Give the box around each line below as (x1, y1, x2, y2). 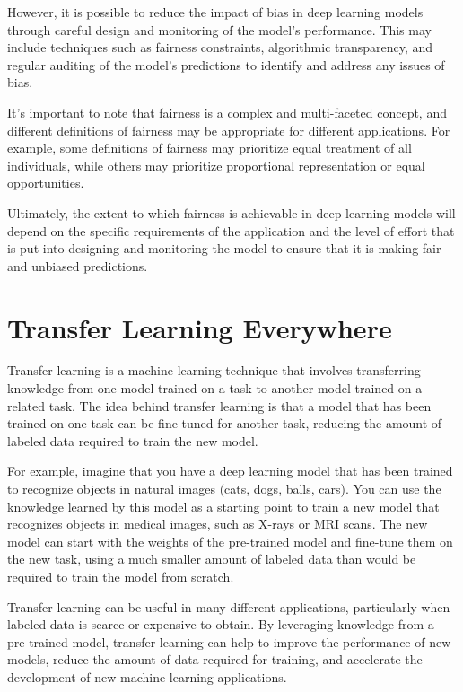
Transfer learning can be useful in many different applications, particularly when (7, 597, 450, 616)
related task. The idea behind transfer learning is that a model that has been (7, 396, 432, 415)
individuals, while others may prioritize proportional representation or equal (7, 155, 425, 174)
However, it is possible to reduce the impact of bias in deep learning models (7, 3, 424, 21)
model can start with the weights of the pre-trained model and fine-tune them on (7, 531, 453, 550)
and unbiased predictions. (7, 256, 148, 275)
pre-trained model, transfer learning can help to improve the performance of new (7, 632, 451, 651)
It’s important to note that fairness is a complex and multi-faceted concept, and (7, 102, 447, 121)
